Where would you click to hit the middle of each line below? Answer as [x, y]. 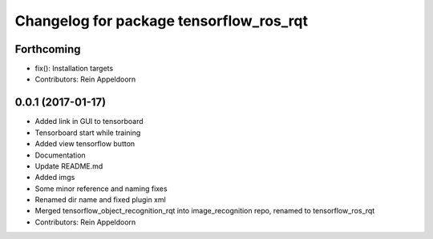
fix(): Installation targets [74, 69]
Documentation [60, 155]
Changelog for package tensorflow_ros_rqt [162, 21]
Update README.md [69, 166]
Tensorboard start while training [88, 133]
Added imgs [55, 177]
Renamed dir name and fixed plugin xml [100, 200]
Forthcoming [48, 49]
